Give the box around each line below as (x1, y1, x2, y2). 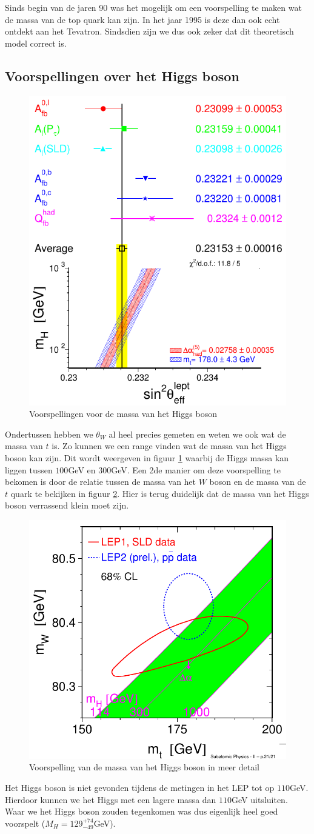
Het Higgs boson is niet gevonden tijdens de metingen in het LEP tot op (5, 781, 275, 793)
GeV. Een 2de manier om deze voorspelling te (111, 463, 281, 476)
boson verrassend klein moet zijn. (5, 499, 129, 512)
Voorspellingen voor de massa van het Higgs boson (29, 407, 218, 420)
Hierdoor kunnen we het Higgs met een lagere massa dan (5, 793, 216, 806)
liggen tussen (5, 463, 53, 476)
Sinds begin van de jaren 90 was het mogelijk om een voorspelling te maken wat (5, 1, 302, 13)
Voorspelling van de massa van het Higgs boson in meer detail (29, 761, 260, 773)
